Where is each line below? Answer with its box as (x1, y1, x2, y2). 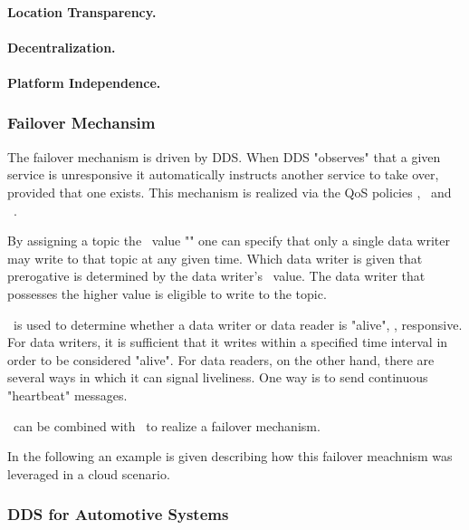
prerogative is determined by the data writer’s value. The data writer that (7, 266, 426, 285)
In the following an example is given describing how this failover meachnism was (7, 447, 453, 466)
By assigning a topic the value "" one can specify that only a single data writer (7, 231, 450, 250)
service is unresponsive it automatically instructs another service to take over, (7, 165, 439, 184)
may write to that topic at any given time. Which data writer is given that (7, 248, 423, 267)
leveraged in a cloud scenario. (7, 464, 170, 483)
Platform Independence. (7, 72, 161, 92)
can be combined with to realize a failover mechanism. (13, 416, 321, 435)
